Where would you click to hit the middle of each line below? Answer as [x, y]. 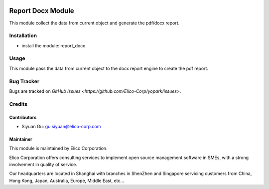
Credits [18, 104]
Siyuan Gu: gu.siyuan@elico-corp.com [61, 126]
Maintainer [21, 139]
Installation [23, 36]
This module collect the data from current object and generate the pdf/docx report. [94, 23]
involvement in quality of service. [43, 165]
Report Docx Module [42, 11]
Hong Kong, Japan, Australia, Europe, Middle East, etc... [67, 181]
